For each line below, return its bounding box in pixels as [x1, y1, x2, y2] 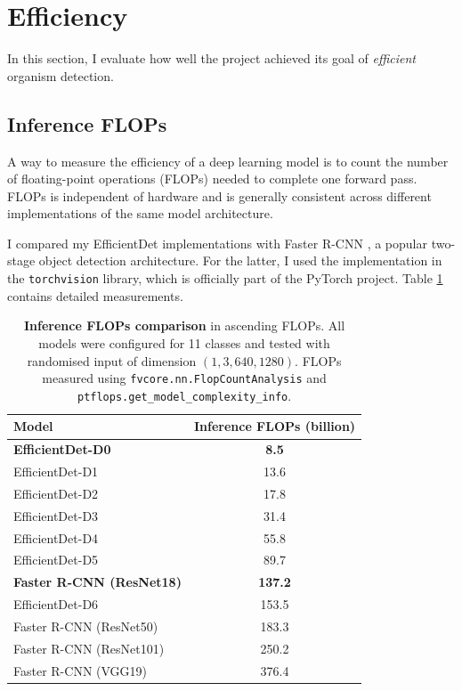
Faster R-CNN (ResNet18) [13, 573, 182, 591]
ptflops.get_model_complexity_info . [77, 386, 292, 404]
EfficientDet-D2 [13, 484, 99, 502]
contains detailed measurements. [7, 286, 183, 305]
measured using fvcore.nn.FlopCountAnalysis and [42, 369, 327, 387]
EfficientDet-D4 [13, 528, 99, 547]
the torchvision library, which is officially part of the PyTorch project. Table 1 [7, 269, 443, 288]
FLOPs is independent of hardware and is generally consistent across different [7, 186, 432, 205]
